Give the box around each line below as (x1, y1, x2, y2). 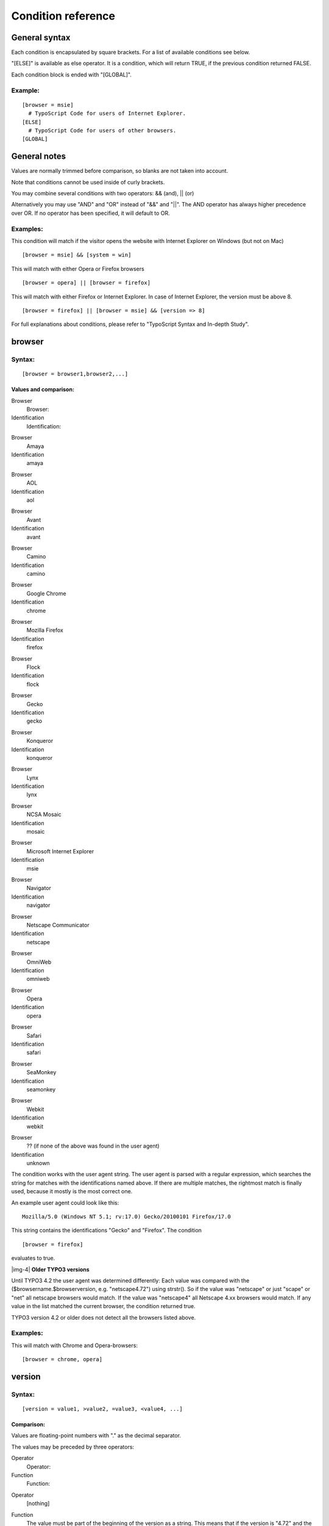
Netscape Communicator (26, 921, 90, 928)
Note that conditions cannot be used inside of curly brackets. (11, 178, 165, 186)
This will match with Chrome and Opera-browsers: (11, 1342, 138, 1349)
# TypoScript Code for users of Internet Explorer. (28, 110, 186, 117)
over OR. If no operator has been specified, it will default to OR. (11, 209, 170, 217)
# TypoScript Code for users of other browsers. (28, 127, 177, 134)
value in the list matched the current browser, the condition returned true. (11, 1303, 196, 1310)
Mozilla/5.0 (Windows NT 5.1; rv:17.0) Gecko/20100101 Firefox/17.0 (22, 1213, 231, 1220)
